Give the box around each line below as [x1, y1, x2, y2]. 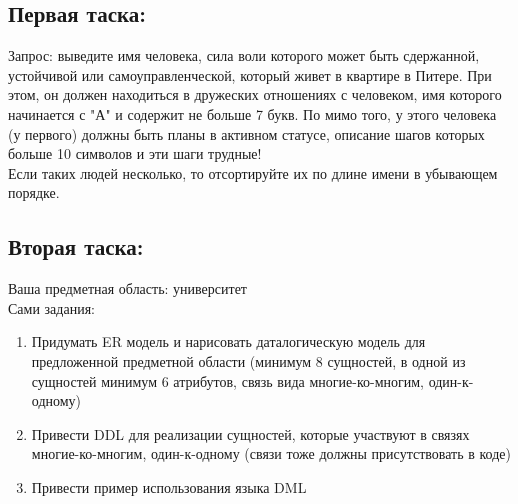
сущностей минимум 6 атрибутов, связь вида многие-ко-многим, [31, 370, 424, 391]
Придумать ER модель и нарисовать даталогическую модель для [31, 331, 426, 352]
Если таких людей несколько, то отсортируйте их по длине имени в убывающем [8, 162, 498, 183]
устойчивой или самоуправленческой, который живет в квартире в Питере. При [8, 64, 492, 85]
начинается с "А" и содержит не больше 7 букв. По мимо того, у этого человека [8, 103, 497, 124]
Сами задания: [8, 297, 95, 318]
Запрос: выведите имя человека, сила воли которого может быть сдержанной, [8, 45, 480, 66]
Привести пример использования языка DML [31, 476, 307, 497]
